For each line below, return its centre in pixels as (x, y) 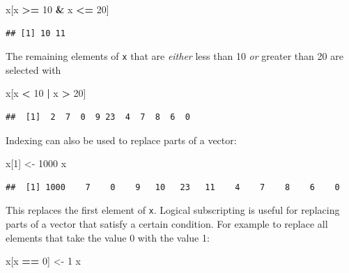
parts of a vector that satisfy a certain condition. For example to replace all (167, 224)
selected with (33, 69)
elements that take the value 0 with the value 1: (108, 237)
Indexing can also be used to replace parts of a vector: (121, 140)
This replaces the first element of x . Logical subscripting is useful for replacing (173, 210)
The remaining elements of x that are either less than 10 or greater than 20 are (174, 56)
